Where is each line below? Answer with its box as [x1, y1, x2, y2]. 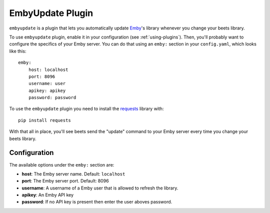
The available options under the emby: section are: [9, 161, 114, 167]
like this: [9, 48, 26, 54]
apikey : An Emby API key [21, 192, 74, 198]
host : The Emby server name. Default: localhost [21, 170, 125, 177]
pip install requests [18, 117, 71, 123]
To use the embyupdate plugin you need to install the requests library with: [9, 105, 164, 112]
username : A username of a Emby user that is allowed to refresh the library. [21, 185, 178, 191]
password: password [28, 95, 76, 100]
